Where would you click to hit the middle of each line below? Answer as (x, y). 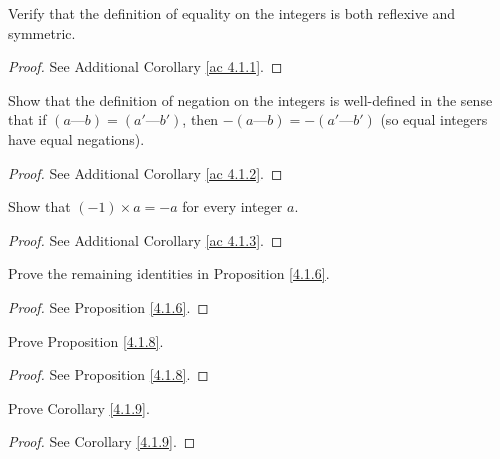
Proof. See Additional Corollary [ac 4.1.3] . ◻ (145, 239)
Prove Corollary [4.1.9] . (79, 407)
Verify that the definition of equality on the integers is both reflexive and (232, 13)
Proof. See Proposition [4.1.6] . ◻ (108, 306)
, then (200, 119)
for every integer (232, 206)
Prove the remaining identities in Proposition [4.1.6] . (169, 273)
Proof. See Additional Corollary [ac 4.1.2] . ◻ (145, 172)
